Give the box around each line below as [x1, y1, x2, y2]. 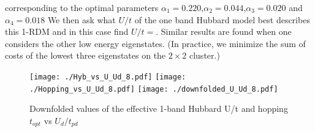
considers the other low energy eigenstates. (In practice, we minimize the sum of [5, 37, 306, 50]
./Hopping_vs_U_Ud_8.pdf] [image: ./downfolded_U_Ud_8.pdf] [29, 84, 278, 94]
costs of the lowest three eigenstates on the [5, 49, 166, 62]
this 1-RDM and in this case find [5, 25, 129, 38]
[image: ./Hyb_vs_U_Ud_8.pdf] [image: [29, 72, 186, 81]
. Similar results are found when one [156, 25, 292, 38]
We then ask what [47, 13, 116, 26]
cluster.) [189, 49, 220, 62]
